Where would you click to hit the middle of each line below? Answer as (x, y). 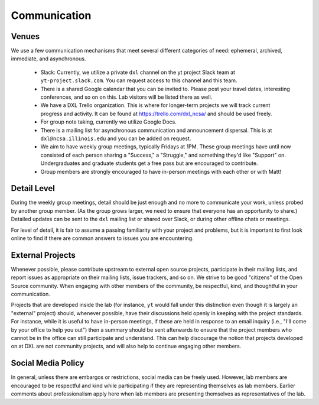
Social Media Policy (48, 363)
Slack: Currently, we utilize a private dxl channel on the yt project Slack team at (138, 72)
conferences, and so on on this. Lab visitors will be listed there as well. (126, 97)
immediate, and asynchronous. (48, 59)
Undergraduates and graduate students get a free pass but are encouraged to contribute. (149, 163)
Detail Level (33, 188)
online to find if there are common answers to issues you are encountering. (102, 238)
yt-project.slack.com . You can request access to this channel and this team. (139, 80)
